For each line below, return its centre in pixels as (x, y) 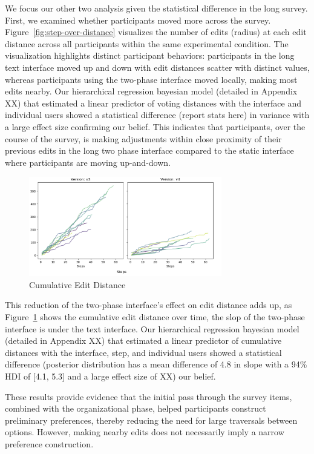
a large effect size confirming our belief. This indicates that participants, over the (155, 126)
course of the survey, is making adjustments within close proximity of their (143, 138)
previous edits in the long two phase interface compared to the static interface (149, 150)
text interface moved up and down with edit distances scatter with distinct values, (157, 67)
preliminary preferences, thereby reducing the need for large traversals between (151, 420)
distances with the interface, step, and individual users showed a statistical (143, 352)
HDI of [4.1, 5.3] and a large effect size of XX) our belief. (110, 376)
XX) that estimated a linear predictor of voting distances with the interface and (153, 103)
